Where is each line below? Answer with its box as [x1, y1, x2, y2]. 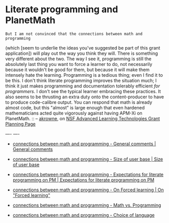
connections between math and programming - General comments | [12, 141, 156, 147]
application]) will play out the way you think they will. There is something [5, 50, 158, 56]
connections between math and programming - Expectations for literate [12, 171, 164, 177]
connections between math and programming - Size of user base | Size [12, 156, 163, 162]
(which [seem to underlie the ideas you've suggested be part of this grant [5, 44, 160, 51]
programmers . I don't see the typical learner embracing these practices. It [5, 88, 161, 94]
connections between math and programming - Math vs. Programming [12, 202, 161, 208]
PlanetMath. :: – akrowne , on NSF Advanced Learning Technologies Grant [5, 115, 160, 121]
